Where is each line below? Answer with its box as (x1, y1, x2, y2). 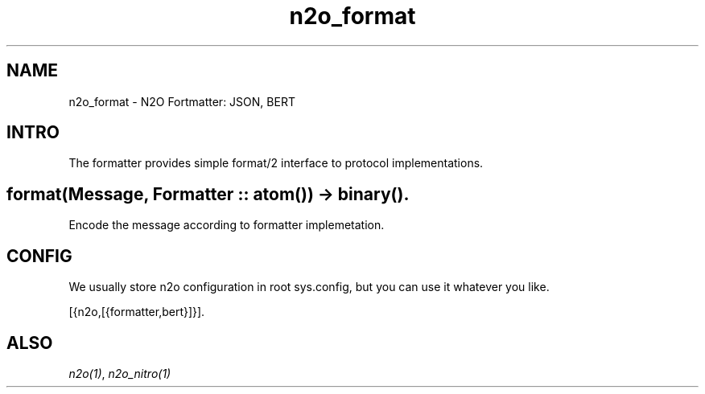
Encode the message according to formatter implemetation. (68, 218, 385, 232)
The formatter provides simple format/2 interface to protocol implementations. (68, 156, 484, 170)
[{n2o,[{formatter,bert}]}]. (68, 305, 205, 319)
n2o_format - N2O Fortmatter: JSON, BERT (68, 94, 295, 109)
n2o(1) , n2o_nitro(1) (68, 366, 171, 380)
